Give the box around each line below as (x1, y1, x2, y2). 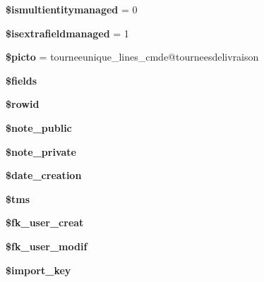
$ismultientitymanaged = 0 (6, 2, 138, 16)
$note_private (6, 144, 76, 159)
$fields (6, 73, 37, 87)
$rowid (6, 97, 40, 111)
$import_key (6, 262, 71, 277)
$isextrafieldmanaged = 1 (6, 25, 129, 40)
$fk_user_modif (6, 238, 88, 253)
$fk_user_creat (6, 215, 84, 230)
